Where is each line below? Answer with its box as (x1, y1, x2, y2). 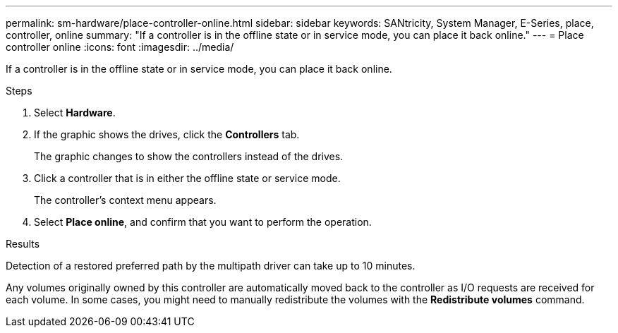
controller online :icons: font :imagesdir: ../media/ (6, 41, 234, 53)
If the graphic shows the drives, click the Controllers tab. (34, 128, 300, 140)
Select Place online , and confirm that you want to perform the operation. (34, 216, 372, 228)
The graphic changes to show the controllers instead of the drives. (34, 150, 344, 162)
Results (6, 238, 40, 250)
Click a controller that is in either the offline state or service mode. (34, 172, 341, 184)
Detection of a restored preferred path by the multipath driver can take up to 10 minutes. (6, 260, 416, 272)
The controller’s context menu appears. (34, 194, 217, 206)
